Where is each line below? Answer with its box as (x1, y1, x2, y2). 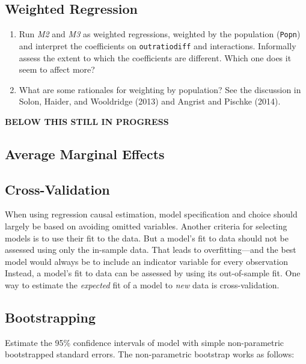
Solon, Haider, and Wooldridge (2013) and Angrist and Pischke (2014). (19, 95, 281, 108)
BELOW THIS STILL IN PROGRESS (5, 115, 169, 127)
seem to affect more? (19, 63, 95, 76)
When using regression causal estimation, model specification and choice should (5, 208, 298, 220)
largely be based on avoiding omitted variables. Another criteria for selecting (5, 220, 287, 232)
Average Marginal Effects (5, 144, 165, 163)
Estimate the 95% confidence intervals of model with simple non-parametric (5, 336, 284, 348)
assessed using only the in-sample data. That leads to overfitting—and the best (5, 243, 296, 256)
